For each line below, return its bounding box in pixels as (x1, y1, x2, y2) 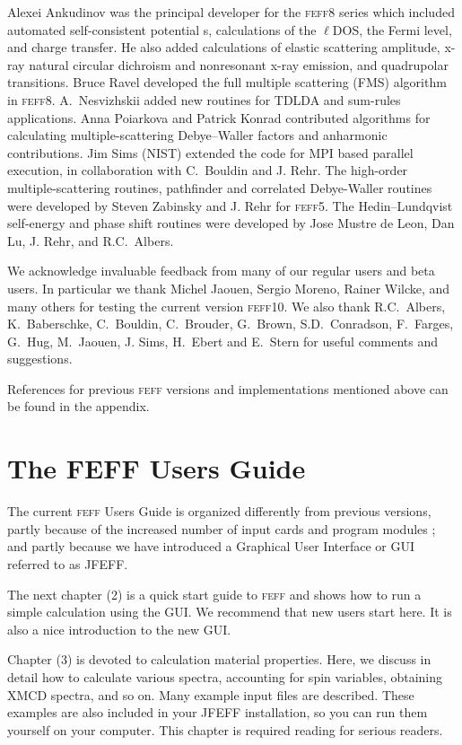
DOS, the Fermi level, (332, 20, 452, 39)
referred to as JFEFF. (7, 554, 128, 573)
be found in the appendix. (7, 397, 150, 416)
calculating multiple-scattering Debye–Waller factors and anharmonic (7, 126, 388, 145)
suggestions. (7, 349, 73, 368)
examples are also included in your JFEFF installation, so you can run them (7, 703, 428, 722)
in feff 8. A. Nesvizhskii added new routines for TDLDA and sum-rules (7, 90, 401, 109)
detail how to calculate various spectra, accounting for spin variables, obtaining (7, 667, 443, 686)
